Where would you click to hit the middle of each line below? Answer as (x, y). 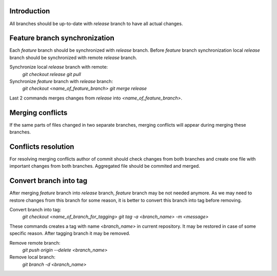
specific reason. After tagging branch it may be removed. (70, 233)
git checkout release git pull (52, 74)
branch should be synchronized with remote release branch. (73, 57)
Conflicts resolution (42, 146)
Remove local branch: (33, 257)
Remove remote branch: (35, 243)
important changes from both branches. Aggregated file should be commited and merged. (105, 166)
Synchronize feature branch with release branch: (61, 81)
